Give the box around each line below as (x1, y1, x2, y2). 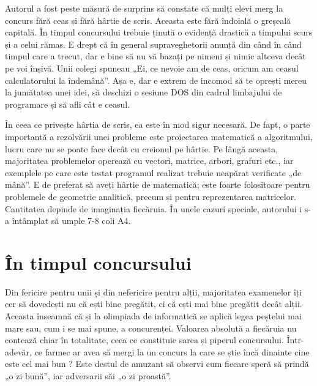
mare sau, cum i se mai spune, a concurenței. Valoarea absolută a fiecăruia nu (5, 321, 297, 334)
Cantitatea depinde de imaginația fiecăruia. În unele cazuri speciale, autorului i (5, 202, 302, 215)
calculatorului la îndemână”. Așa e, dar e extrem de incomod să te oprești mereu (5, 73, 307, 86)
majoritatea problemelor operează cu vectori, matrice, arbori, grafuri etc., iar (5, 154, 294, 167)
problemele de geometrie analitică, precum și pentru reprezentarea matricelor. (5, 190, 297, 202)
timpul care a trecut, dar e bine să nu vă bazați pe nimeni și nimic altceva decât (5, 50, 306, 62)
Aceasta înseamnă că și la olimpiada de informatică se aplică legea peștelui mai (5, 310, 302, 322)
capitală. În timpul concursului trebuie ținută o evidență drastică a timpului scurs (5, 26, 313, 39)
